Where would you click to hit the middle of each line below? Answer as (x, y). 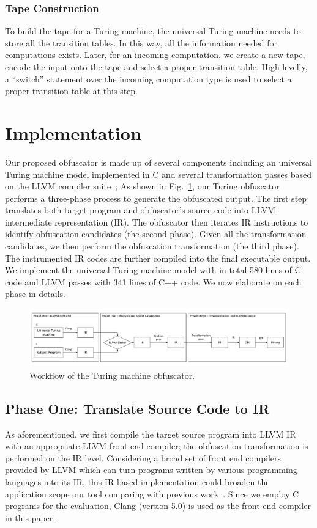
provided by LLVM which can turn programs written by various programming (151, 470)
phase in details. (35, 294)
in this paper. (30, 517)
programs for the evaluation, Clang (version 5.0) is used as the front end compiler (158, 506)
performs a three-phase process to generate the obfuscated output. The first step (156, 198)
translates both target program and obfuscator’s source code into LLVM (140, 210)
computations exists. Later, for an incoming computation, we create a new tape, (155, 55)
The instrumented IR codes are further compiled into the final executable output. (158, 258)
